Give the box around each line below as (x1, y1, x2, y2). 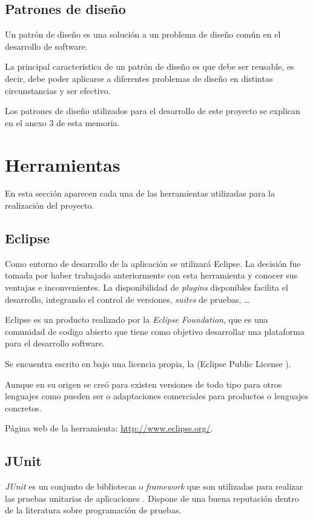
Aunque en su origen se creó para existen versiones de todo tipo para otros (5, 377, 282, 390)
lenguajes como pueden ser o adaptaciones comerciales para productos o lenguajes (5, 390, 309, 402)
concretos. (5, 401, 42, 414)
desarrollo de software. (5, 39, 88, 52)
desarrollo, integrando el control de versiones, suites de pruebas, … (5, 292, 250, 305)
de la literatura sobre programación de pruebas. (5, 504, 182, 516)
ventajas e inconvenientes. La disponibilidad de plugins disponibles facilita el (5, 281, 288, 294)
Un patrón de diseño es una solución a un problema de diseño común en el (5, 28, 281, 41)
